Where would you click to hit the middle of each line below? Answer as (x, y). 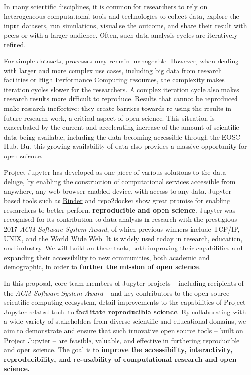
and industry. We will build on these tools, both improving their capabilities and (123, 248)
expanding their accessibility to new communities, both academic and (107, 257)
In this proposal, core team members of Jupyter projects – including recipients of (124, 283)
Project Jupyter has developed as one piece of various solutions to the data (115, 172)
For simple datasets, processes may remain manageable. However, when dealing (121, 60)
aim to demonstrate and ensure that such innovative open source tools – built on (124, 330)
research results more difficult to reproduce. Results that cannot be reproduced (121, 99)
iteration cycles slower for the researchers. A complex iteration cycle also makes (122, 89)
